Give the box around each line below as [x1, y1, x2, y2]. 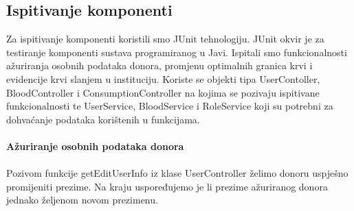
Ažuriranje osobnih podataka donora [6, 138, 184, 153]
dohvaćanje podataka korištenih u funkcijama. [6, 112, 200, 126]
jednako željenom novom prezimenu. [6, 193, 158, 207]
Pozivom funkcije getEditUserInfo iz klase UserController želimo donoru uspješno [6, 166, 349, 180]
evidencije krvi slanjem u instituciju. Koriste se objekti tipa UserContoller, [6, 71, 320, 86]
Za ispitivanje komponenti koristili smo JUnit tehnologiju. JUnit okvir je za [6, 32, 324, 46]
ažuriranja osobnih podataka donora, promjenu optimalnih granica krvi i [6, 58, 313, 73]
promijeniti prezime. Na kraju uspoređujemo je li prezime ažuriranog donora [6, 179, 328, 193]
